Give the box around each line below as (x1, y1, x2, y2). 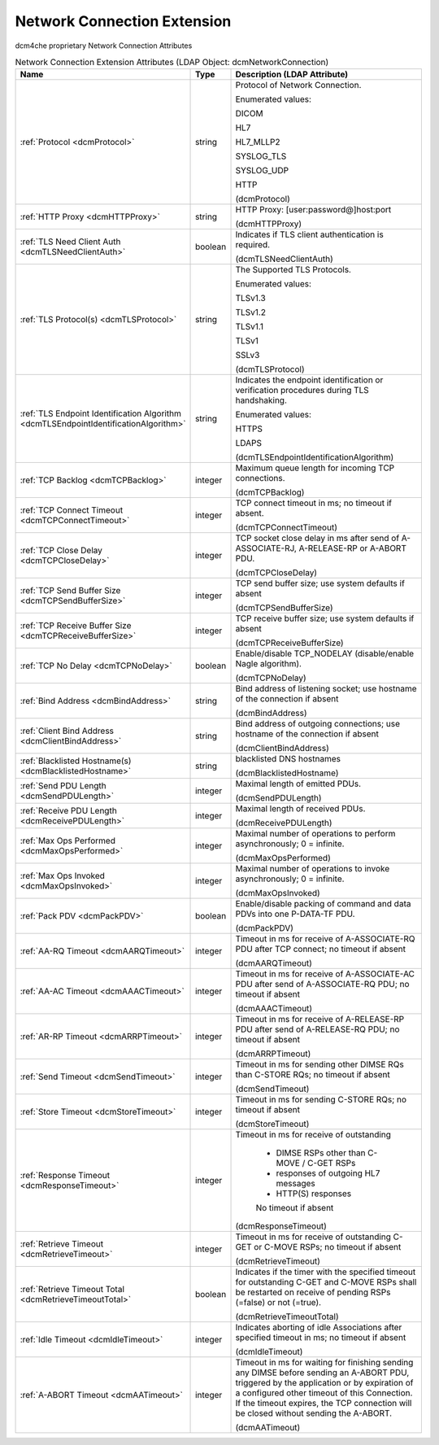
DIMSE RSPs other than (276, 1147, 366, 1159)
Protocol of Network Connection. (235, 80, 362, 91)
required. (235, 239, 271, 251)
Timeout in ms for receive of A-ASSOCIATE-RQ (235, 933, 415, 945)
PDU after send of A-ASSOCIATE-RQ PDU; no (235, 979, 410, 990)
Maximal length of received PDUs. (235, 803, 366, 814)
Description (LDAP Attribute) (235, 69, 349, 81)
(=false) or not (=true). (235, 1297, 321, 1308)
